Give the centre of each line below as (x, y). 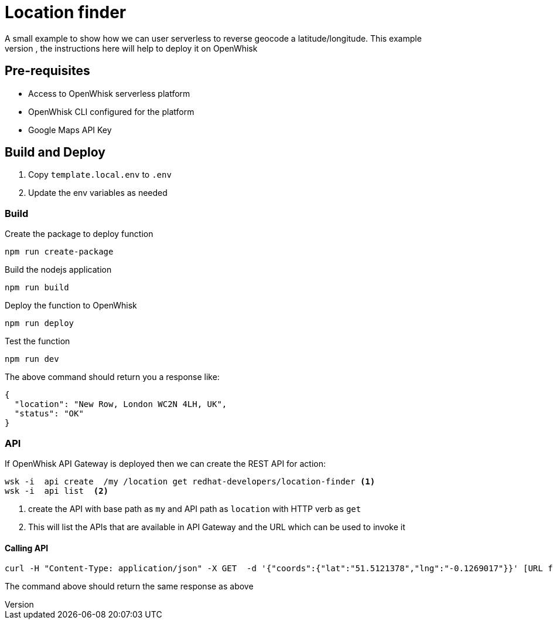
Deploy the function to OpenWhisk (71, 306)
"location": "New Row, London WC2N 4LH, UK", (121, 404)
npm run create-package (59, 252)
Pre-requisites (47, 71)
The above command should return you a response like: (112, 377)
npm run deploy (40, 323)
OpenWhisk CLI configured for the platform (111, 111)
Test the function (37, 341)
